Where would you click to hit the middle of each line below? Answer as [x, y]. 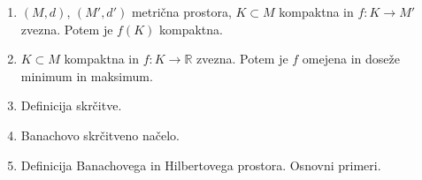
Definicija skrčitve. [71, 105]
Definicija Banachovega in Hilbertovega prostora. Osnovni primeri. [201, 165]
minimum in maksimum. [87, 75]
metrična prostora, [181, 11]
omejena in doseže [351, 59]
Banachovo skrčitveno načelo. [100, 135]
